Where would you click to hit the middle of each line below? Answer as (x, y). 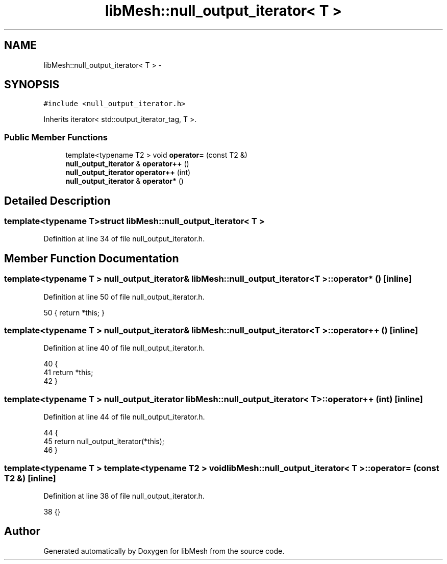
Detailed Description (57, 201)
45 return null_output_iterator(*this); (104, 442)
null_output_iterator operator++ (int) (128, 173)
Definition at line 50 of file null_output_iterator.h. (124, 297)
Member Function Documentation (92, 258)
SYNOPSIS (32, 85)
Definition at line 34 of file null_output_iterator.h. (124, 239)
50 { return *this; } (74, 312)
